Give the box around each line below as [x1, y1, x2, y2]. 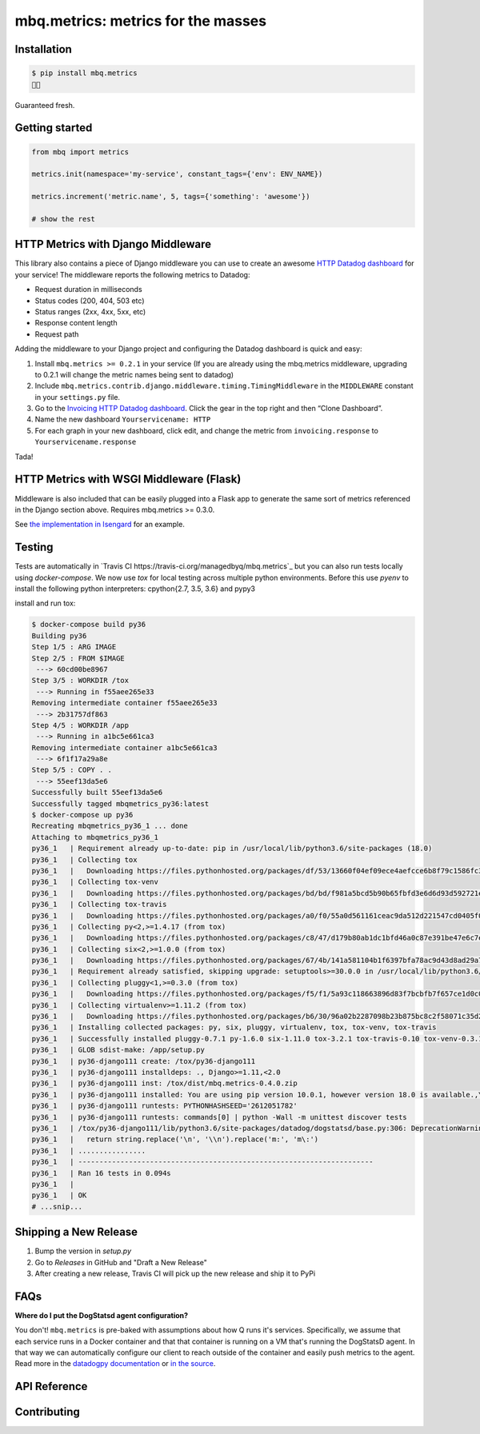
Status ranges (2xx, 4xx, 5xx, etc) [34, 306, 146, 316]
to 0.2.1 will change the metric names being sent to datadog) [34, 369, 234, 379]
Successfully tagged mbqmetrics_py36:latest [31, 799, 210, 808]
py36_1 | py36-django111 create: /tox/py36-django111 [31, 1057, 256, 1065]
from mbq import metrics [31, 147, 130, 156]
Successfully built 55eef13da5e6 [31, 788, 163, 797]
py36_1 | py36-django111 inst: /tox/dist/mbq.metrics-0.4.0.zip [31, 1079, 298, 1088]
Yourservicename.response [34, 437, 137, 447]
